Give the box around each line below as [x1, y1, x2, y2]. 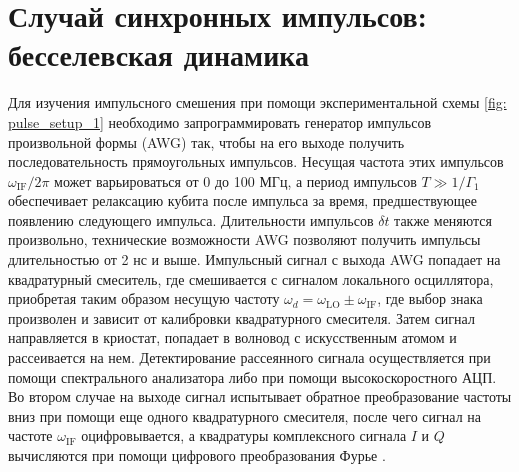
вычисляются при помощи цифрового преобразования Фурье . [8, 445, 386, 465]
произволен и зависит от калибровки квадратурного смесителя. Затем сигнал [8, 307, 475, 328]
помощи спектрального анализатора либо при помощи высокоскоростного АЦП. [8, 366, 497, 387]
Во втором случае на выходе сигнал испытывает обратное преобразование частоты [8, 386, 512, 407]
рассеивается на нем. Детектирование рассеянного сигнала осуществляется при [8, 347, 491, 368]
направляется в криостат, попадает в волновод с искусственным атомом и [8, 327, 457, 348]
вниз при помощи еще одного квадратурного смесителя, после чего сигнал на [8, 405, 482, 426]
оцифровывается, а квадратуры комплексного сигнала [81, 425, 407, 446]
